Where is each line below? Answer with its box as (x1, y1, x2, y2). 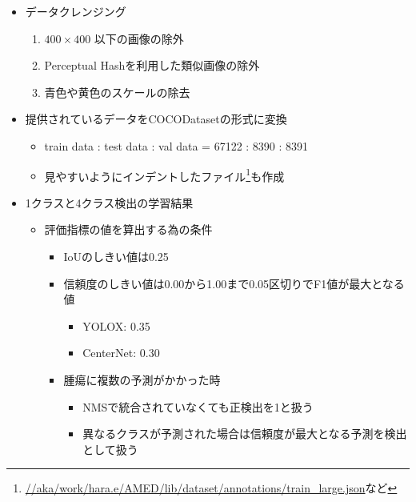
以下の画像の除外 (94, 30, 184, 46)
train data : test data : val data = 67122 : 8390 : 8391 (44, 137, 309, 154)
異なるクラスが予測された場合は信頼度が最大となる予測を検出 (82, 425, 407, 442)
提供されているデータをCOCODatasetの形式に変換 (25, 110, 287, 127)
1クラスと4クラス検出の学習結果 (25, 194, 194, 211)
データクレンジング (25, 3, 126, 19)
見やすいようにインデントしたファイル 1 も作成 (44, 165, 285, 184)
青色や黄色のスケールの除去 (44, 83, 190, 100)
